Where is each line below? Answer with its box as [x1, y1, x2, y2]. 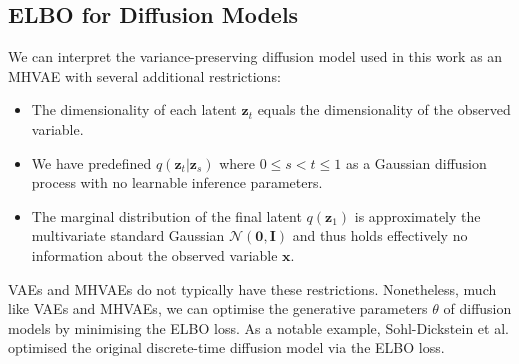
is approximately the [354, 205, 481, 226]
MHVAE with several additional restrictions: [8, 65, 281, 86]
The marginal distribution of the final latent [31, 205, 302, 226]
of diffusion [443, 298, 512, 319]
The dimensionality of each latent [31, 99, 237, 120]
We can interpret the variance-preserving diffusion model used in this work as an [8, 46, 503, 67]
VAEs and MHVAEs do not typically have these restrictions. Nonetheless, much [8, 278, 497, 299]
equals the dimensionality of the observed [257, 99, 511, 120]
